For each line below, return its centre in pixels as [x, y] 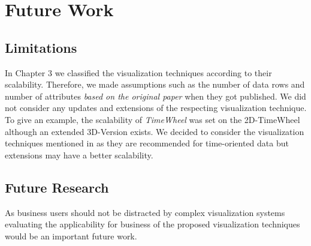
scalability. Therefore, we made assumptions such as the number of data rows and [155, 84]
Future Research [57, 187]
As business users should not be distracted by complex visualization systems [145, 212]
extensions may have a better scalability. [79, 154]
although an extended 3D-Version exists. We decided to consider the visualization [155, 131]
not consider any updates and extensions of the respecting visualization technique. [156, 108]
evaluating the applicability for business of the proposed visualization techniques [153, 224]
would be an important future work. [71, 235]
